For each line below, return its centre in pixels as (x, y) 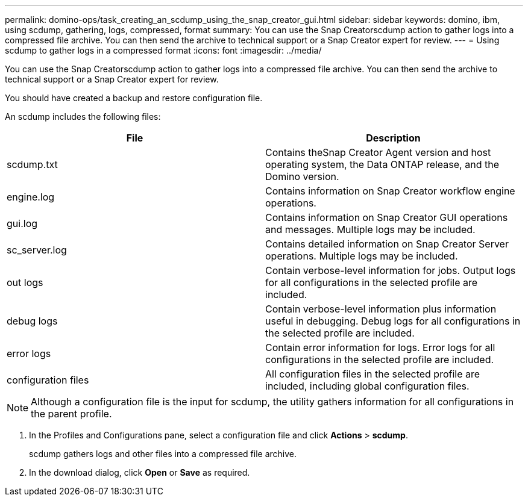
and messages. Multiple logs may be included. (370, 229)
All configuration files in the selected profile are (373, 374)
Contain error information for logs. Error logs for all (380, 347)
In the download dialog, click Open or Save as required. (140, 472)
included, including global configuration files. (367, 386)
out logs (25, 282)
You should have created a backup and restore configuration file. (134, 98)
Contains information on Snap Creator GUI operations (387, 217)
